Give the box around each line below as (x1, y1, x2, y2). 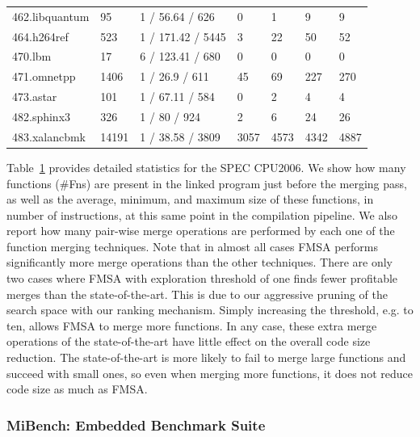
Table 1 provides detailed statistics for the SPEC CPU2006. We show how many (6, 158, 406, 175)
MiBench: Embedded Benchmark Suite (6, 414, 266, 435)
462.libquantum (12, 7, 90, 24)
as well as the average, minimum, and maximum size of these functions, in (6, 191, 374, 208)
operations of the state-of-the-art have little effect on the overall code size (6, 333, 371, 350)
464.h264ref (12, 27, 69, 44)
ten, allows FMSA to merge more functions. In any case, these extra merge (6, 317, 377, 334)
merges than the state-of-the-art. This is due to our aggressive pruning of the (6, 285, 388, 302)
